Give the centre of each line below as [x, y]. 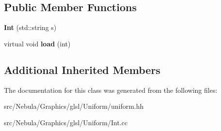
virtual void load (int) [37, 43]
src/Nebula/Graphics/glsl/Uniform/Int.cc [66, 122]
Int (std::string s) [30, 27]
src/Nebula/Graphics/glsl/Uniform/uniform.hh [74, 106]
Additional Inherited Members [82, 69]
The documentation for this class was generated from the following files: [111, 90]
